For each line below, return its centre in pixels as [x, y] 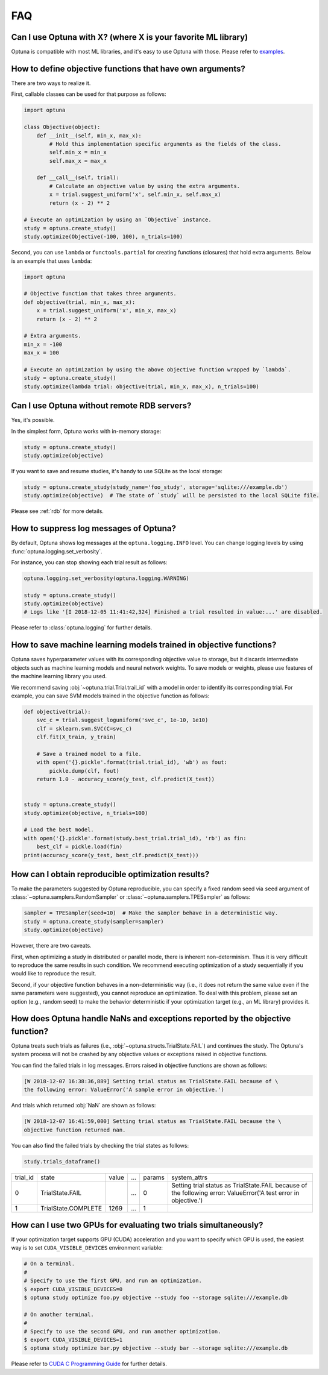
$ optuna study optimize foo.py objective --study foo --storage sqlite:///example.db [156, 1297]
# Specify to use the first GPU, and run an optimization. [113, 1281]
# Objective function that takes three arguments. [100, 294]
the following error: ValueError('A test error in [235, 1192]
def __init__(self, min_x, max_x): [89, 135]
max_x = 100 [42, 353]
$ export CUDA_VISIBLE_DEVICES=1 [73, 1339]
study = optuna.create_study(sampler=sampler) [94, 921]
